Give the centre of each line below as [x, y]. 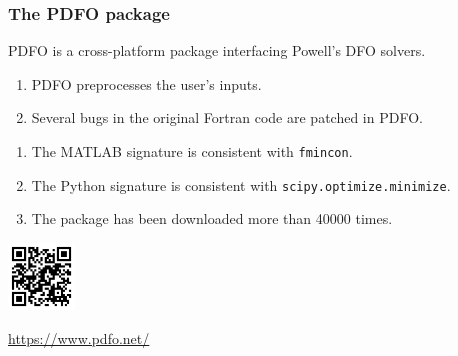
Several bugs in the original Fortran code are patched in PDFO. [227, 117]
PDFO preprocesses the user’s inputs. [146, 83]
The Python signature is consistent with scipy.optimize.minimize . [241, 184]
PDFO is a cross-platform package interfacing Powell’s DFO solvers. [217, 50]
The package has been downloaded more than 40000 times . [212, 218]
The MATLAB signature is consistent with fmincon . [192, 151]
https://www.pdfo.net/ [79, 337]
